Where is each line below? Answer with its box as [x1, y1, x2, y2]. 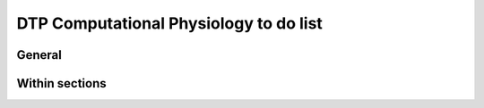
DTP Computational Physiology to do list [16, 13, 323, 33]
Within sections [16, 76, 107, 91]
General [16, 47, 63, 62]
